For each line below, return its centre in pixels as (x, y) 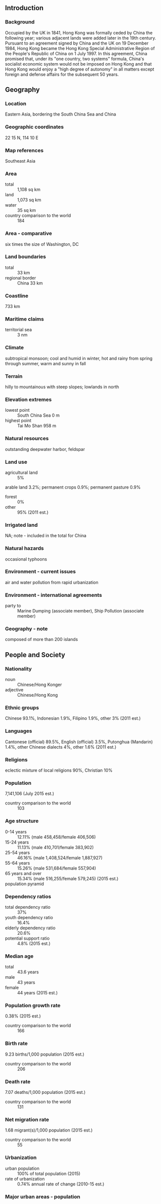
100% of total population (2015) (49, 1173)
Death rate (18, 1082)
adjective (14, 690)
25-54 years (18, 852)
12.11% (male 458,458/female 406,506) (57, 837)
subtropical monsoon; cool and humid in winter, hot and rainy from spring (79, 358)
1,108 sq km (29, 189)
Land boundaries (26, 257)
